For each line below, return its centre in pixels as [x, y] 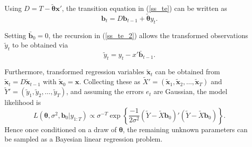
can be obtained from [188, 72]
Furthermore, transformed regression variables [74, 72]
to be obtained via [40, 45]
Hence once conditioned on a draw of [61, 129]
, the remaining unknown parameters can [185, 129]
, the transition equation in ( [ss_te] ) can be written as [144, 8]
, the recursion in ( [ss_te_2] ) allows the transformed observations [148, 35]
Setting [15, 35]
